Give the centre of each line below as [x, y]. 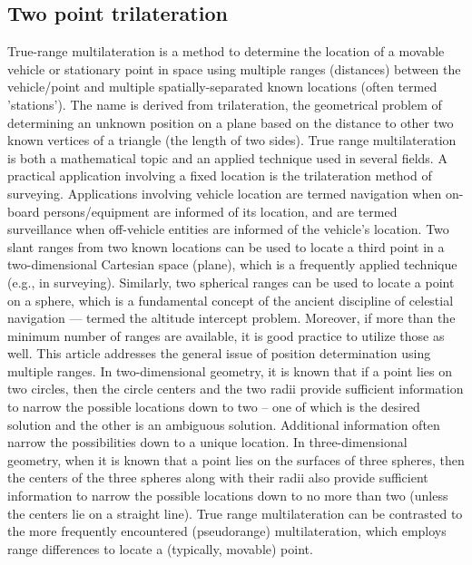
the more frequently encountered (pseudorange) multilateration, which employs [227, 531]
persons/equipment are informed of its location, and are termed [221, 211]
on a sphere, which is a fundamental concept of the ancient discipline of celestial [231, 300]
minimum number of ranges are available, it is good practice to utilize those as [226, 335]
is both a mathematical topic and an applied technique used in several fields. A [227, 157]
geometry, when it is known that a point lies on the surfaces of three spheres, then [236, 459]
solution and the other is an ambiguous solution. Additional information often [224, 424]
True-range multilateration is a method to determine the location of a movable [226, 51]
